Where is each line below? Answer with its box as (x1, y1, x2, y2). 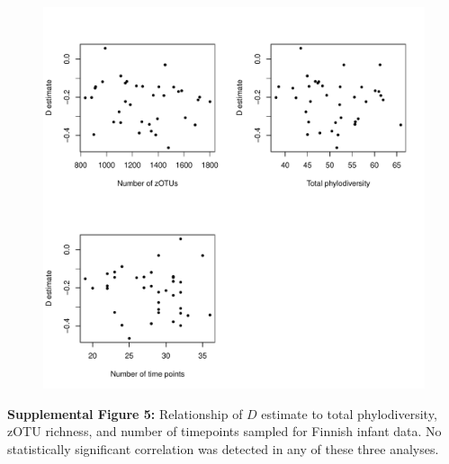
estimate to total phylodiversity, (261, 404, 437, 423)
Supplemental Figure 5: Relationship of (7, 404, 243, 423)
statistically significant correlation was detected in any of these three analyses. (7, 439, 439, 458)
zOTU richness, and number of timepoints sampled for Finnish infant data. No (7, 422, 442, 441)
